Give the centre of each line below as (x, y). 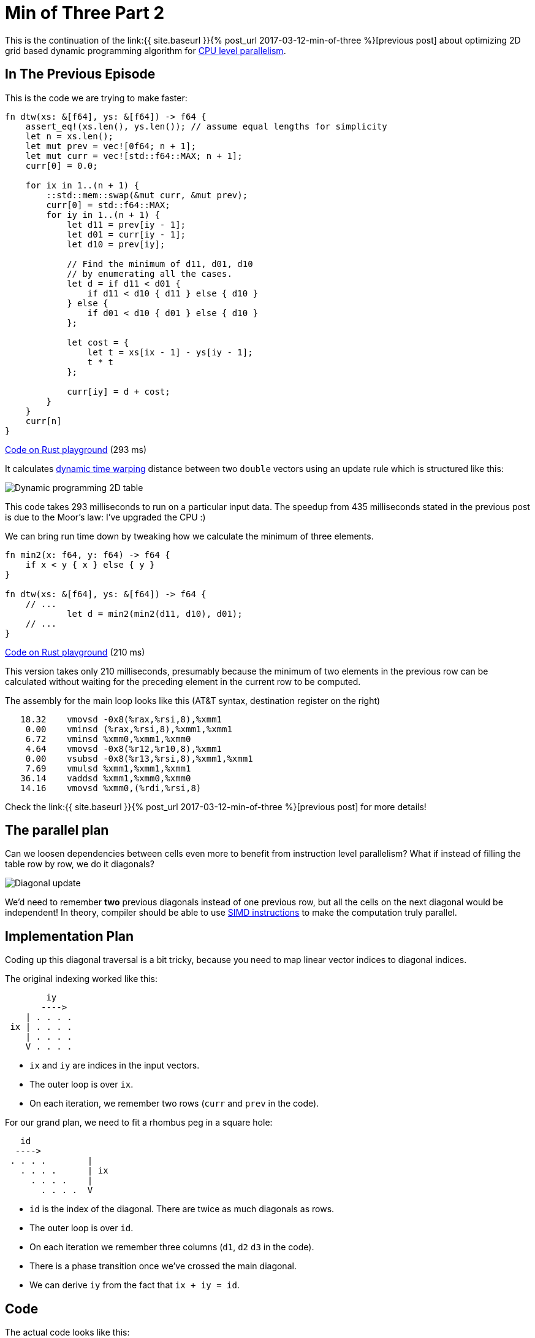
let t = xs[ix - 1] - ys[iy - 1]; (170, 352)
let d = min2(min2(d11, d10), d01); (155, 613)
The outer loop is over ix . (82, 1085)
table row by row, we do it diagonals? (80, 864)
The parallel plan (57, 830)
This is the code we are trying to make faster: (96, 98)
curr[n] (44, 421)
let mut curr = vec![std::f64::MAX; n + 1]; (134, 156)
